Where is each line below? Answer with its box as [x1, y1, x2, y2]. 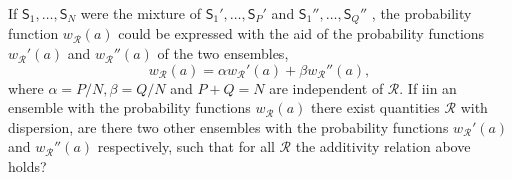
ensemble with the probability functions [8, 97, 251, 118]
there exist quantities [310, 97, 440, 118]
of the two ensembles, [157, 43, 289, 64]
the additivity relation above [295, 136, 471, 157]
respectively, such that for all [97, 136, 275, 157]
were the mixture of [80, 3, 202, 23]
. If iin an [399, 77, 457, 98]
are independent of [269, 77, 384, 98]
